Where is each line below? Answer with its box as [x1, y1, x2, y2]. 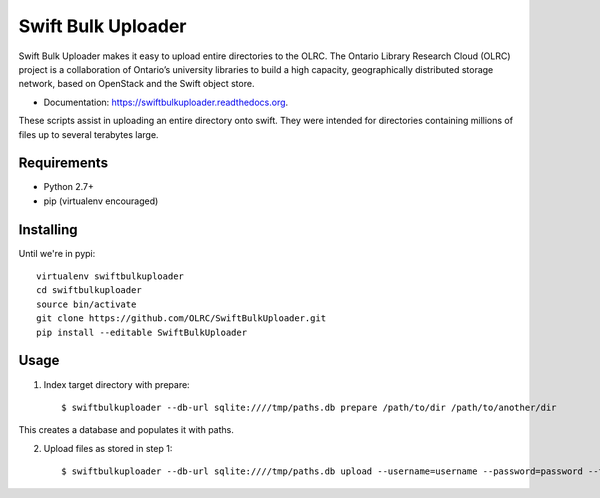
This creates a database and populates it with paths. [18, 424, 235, 436]
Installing [18, 221, 79, 238]
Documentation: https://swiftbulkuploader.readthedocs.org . [43, 96, 289, 108]
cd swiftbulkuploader [36, 285, 142, 296]
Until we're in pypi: [18, 247, 96, 259]
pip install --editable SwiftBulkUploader [36, 326, 248, 338]
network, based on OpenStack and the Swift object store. [18, 78, 255, 90]
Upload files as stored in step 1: [43, 442, 173, 454]
